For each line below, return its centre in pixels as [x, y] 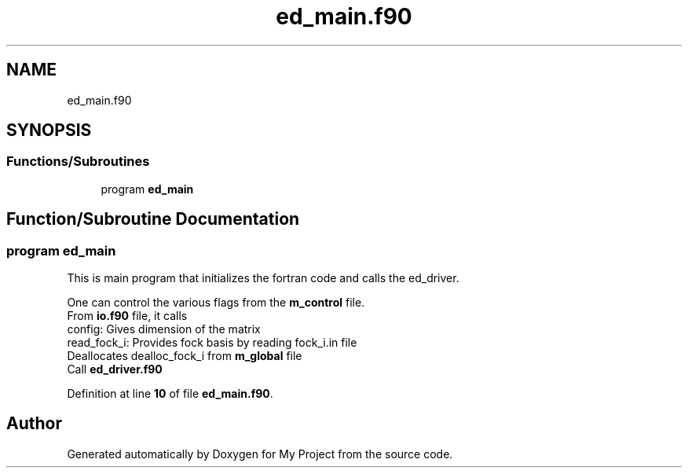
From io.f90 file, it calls [127, 316]
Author [34, 424]
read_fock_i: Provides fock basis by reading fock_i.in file [212, 343]
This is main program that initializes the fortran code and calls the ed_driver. [263, 278]
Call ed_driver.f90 [115, 369]
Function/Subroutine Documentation [153, 219]
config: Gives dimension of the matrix [164, 329]
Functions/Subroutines [78, 162]
